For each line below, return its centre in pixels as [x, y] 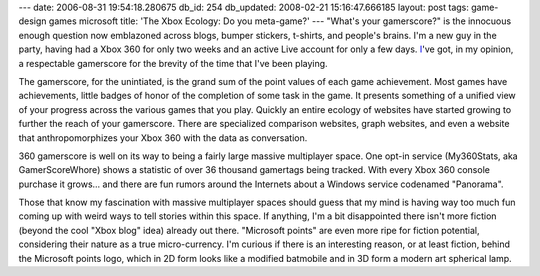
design [32, 21]
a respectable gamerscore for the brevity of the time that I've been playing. [173, 63]
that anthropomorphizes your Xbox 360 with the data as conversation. [163, 137]
